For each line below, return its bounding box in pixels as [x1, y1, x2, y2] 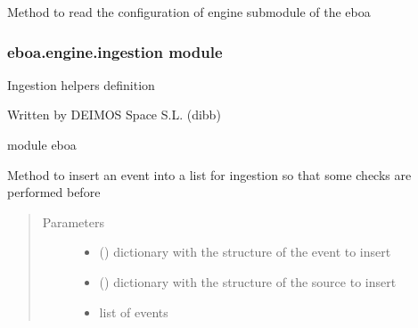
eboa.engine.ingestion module [7, 40, 223, 62]
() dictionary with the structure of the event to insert [99, 242, 391, 261]
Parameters [42, 212, 104, 231]
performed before [7, 183, 101, 201]
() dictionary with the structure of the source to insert [99, 272, 397, 291]
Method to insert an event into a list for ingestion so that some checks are [7, 165, 412, 184]
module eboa [7, 135, 77, 153]
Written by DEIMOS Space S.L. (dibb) [7, 105, 221, 124]
